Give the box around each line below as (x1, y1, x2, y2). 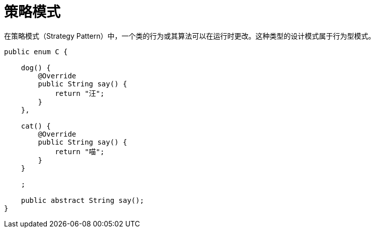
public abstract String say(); (21, 196, 144, 204)
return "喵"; (55, 147, 105, 156)
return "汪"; (55, 89, 105, 97)
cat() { (21, 122, 51, 130)
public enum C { (4, 47, 68, 56)
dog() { (21, 63, 51, 72)
